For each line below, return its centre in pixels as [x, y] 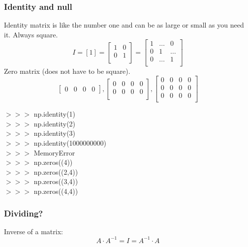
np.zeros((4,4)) [56, 191]
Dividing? [24, 213]
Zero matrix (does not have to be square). [67, 71]
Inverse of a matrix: [33, 231]
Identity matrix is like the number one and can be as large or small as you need [124, 25]
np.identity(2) [55, 123]
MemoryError [54, 152]
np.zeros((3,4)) [56, 181]
